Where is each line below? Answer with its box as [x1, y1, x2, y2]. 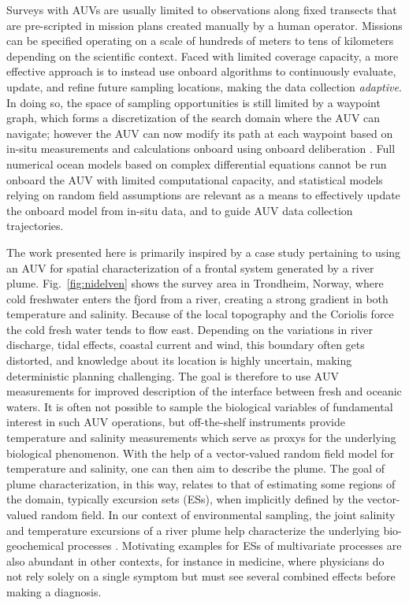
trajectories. [6, 217, 64, 234]
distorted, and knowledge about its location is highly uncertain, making [6, 352, 352, 369]
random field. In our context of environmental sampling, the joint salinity [40, 507, 396, 522]
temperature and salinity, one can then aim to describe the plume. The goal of [6, 460, 385, 477]
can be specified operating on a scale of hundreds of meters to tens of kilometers [6, 32, 394, 49]
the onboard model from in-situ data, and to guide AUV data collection [6, 202, 353, 218]
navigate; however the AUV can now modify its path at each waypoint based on [6, 124, 393, 141]
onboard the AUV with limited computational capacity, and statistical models [6, 171, 383, 187]
